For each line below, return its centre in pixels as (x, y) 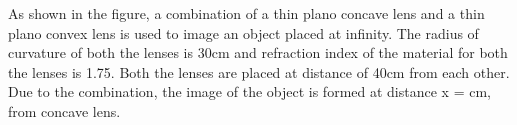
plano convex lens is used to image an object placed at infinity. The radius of (243, 32)
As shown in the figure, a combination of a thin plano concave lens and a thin (246, 13)
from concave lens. (64, 110)
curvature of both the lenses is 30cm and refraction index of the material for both (258, 52)
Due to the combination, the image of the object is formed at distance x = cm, (249, 91)
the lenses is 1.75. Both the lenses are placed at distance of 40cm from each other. (259, 71)
